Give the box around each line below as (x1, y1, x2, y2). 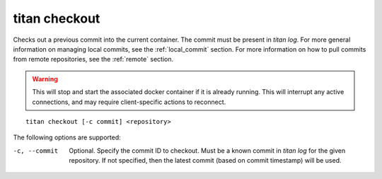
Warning (32, 74, 58, 83)
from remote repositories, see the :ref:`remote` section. (13, 55, 174, 64)
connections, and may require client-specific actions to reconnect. (32, 98, 226, 106)
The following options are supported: (13, 133, 121, 142)
